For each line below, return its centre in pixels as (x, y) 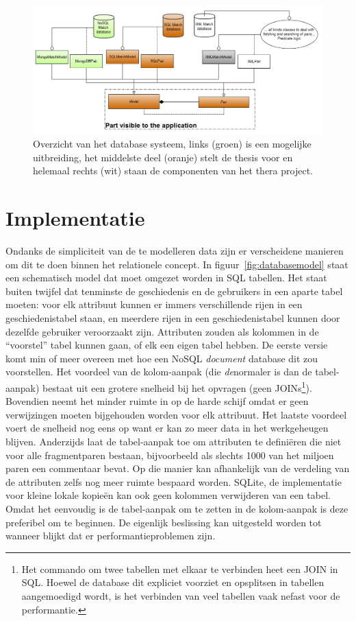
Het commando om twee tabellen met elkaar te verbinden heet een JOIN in (180, 569)
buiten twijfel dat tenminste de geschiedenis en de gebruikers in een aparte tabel (174, 291)
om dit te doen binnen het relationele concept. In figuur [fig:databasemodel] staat (177, 264)
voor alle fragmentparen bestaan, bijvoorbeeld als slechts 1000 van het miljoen (170, 455)
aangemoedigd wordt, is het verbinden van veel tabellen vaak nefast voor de (181, 595)
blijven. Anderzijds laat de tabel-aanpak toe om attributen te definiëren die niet (174, 442)
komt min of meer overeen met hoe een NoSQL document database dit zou (162, 358)
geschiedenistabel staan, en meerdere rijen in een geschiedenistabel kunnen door (173, 318)
